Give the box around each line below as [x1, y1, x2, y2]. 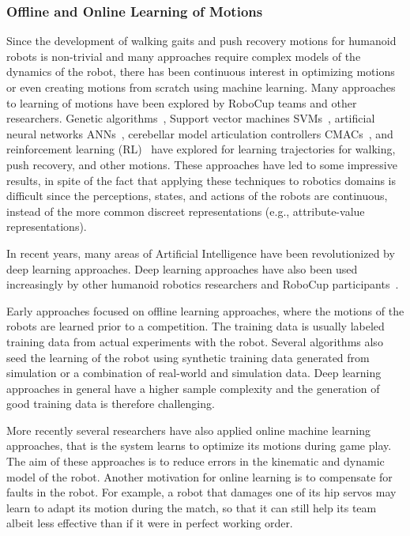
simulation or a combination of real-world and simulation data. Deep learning [6, 364, 382, 381]
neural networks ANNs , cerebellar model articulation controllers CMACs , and [6, 125, 393, 142]
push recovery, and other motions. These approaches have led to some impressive [6, 156, 397, 172]
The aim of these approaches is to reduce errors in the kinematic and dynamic [6, 453, 385, 470]
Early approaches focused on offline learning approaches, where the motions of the [6, 302, 404, 319]
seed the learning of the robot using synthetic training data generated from [6, 349, 370, 365]
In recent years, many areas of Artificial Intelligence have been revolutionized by [6, 244, 395, 261]
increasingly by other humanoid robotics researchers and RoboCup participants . [6, 276, 399, 293]
